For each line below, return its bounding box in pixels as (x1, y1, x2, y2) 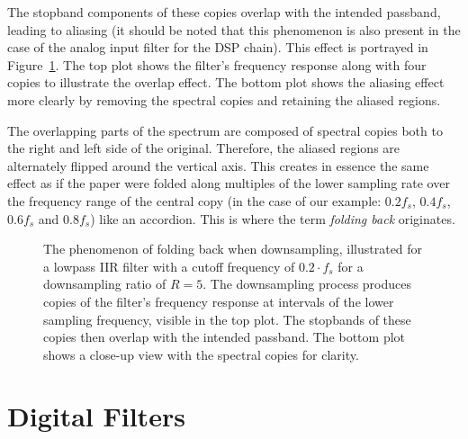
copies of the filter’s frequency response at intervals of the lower (43, 291, 394, 310)
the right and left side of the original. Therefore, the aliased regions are (7, 139, 400, 157)
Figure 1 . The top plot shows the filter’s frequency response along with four (7, 55, 427, 74)
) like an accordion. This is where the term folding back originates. (90, 209, 455, 228)
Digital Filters (7, 398, 185, 435)
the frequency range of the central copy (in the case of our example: (7, 191, 382, 210)
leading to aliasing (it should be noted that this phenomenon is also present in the (7, 20, 461, 39)
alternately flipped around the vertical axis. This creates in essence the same (7, 156, 429, 175)
